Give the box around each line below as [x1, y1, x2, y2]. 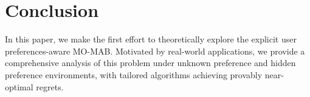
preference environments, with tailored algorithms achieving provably [5, 68, 263, 81]
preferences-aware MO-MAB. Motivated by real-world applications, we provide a [5, 44, 305, 57]
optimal [5, 80, 33, 93]
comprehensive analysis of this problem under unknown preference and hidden [5, 56, 296, 69]
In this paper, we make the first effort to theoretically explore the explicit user [5, 33, 297, 45]
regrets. [36, 80, 64, 93]
